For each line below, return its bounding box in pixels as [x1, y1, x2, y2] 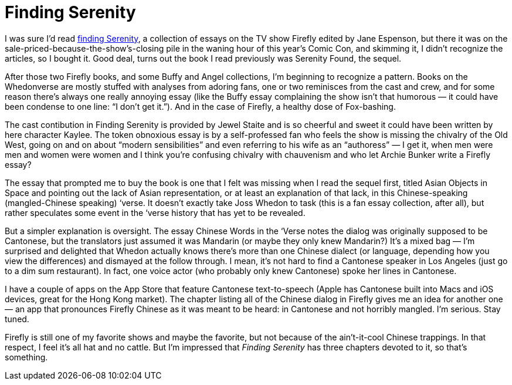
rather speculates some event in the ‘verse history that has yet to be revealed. [5, 207, 306, 218]
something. [5, 352, 48, 362]
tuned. [5, 313, 29, 324]
